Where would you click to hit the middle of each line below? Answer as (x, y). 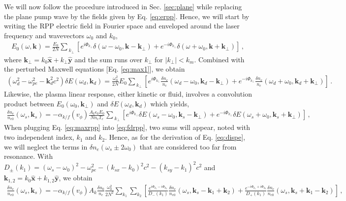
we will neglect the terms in (46, 146)
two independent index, (39, 137)
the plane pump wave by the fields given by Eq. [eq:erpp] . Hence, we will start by (127, 16)
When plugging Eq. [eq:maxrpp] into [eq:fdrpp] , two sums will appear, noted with (127, 127)
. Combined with (219, 59)
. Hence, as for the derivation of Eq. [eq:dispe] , (175, 137)
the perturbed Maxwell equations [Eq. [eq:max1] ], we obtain (94, 69)
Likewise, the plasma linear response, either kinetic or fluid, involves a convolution (128, 94)
